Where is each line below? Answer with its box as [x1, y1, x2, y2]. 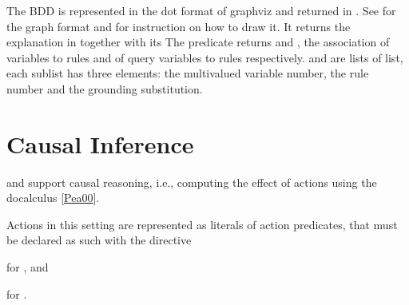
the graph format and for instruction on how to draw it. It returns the [6, 18, 351, 34]
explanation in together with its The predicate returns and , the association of [6, 34, 390, 50]
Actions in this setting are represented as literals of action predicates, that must [6, 216, 398, 232]
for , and [6, 259, 49, 275]
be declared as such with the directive [6, 232, 192, 248]
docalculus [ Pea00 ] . [6, 189, 100, 206]
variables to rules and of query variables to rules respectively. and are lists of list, [6, 49, 403, 65]
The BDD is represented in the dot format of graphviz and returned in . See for [6, 2, 396, 18]
